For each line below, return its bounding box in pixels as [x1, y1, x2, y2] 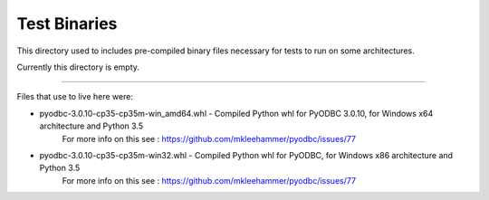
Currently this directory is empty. [16, 62, 140, 72]
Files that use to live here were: [16, 91, 133, 102]
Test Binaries [16, 14, 118, 33]
